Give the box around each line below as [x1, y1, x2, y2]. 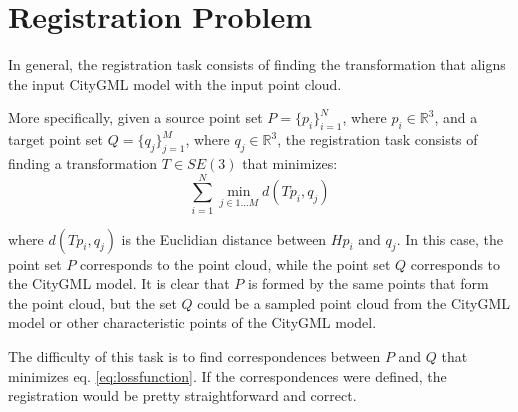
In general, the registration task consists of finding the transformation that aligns [8, 54, 506, 75]
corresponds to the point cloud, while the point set [80, 253, 391, 274]
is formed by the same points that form [248, 273, 489, 294]
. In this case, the [396, 228, 503, 249]
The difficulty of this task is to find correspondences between [8, 346, 381, 366]
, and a [434, 107, 478, 128]
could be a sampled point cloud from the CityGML [197, 292, 510, 313]
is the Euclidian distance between [121, 228, 327, 249]
